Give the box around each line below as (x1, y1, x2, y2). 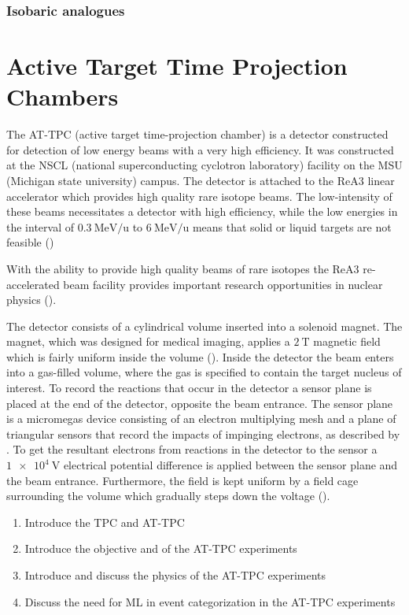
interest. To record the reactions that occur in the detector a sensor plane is (6, 380, 372, 396)
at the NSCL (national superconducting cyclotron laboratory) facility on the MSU (6, 157, 403, 173)
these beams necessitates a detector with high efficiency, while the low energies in (6, 203, 398, 220)
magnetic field (313, 333, 381, 350)
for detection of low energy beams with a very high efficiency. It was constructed (6, 141, 394, 157)
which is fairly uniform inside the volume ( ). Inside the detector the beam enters (6, 348, 394, 365)
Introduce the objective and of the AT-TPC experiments (24, 540, 297, 557)
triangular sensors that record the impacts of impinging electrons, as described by (6, 425, 400, 442)
